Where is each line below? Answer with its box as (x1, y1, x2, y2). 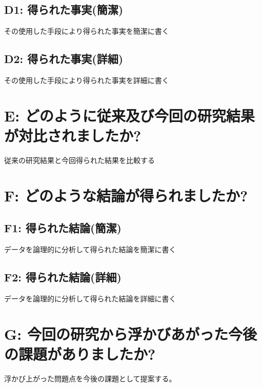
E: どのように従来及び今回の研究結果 (4, 105, 255, 126)
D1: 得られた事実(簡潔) (4, 2, 124, 17)
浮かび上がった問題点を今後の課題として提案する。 (4, 373, 176, 383)
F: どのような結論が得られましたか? (4, 185, 248, 206)
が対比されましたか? (4, 125, 142, 146)
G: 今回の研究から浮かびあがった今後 (4, 323, 257, 344)
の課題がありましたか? (4, 343, 156, 364)
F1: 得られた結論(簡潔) (4, 220, 122, 236)
